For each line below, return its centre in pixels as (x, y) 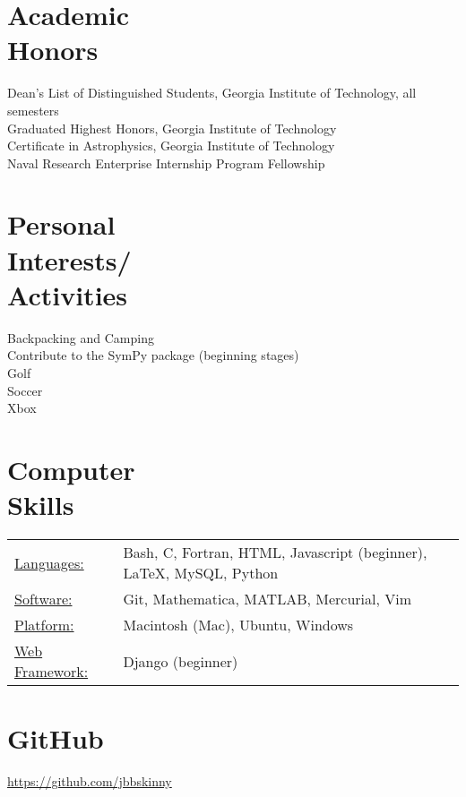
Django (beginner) (181, 661)
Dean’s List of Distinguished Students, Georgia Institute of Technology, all (212, 93)
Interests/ (69, 259)
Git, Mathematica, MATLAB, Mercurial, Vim (268, 599)
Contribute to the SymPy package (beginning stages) (153, 355)
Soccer (25, 390)
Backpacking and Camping (81, 337)
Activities (68, 294)
